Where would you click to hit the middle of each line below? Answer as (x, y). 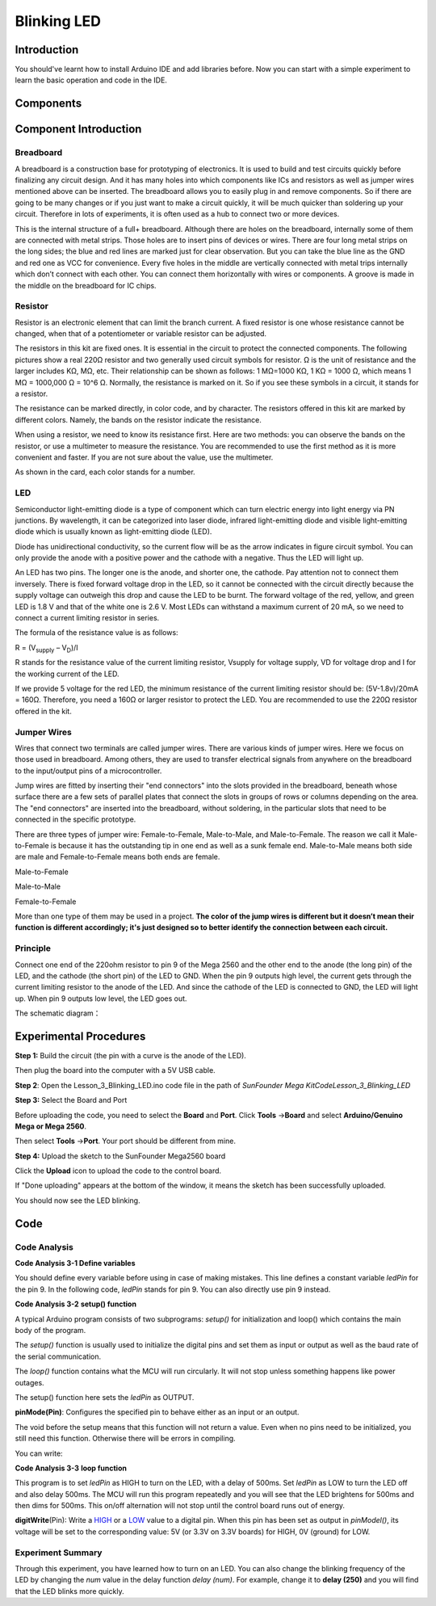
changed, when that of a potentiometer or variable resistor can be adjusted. (140, 334)
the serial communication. (58, 1356)
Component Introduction (78, 129)
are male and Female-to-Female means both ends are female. (117, 857)
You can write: (39, 1453)
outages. (29, 1382)
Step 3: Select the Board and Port (71, 1100)
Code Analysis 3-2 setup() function (76, 1304)
